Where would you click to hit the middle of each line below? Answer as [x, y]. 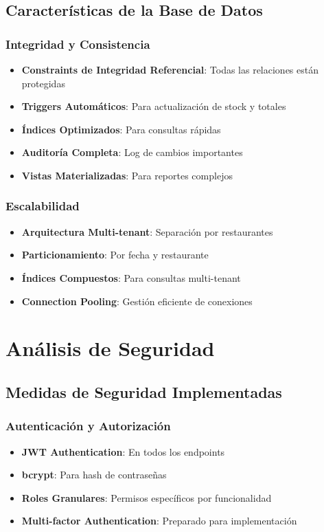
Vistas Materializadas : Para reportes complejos [127, 175]
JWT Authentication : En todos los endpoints [123, 451]
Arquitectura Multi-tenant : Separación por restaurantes [147, 231]
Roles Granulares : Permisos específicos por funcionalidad [147, 497]
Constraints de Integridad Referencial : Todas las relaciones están [170, 69]
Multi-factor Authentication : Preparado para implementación [159, 521]
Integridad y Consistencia [78, 44]
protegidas [43, 83]
